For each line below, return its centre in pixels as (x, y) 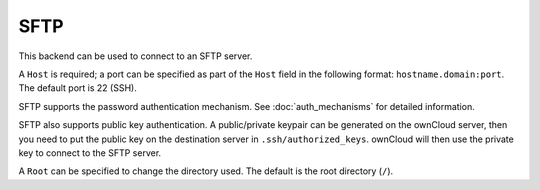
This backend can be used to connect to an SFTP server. (135, 56)
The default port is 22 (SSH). (77, 88)
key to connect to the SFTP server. (90, 152)
